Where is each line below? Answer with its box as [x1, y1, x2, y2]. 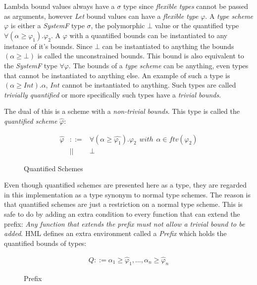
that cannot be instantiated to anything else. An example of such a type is [4, 70, 230, 80]
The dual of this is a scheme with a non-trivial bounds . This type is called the [4, 106, 240, 116]
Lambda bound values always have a [4, 1, 115, 11]
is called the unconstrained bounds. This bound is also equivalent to [37, 50, 244, 61]
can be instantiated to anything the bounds [102, 41, 234, 51]
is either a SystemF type [10, 20, 85, 31]
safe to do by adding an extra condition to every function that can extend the [4, 208, 240, 219]
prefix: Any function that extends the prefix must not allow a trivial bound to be [4, 218, 245, 229]
